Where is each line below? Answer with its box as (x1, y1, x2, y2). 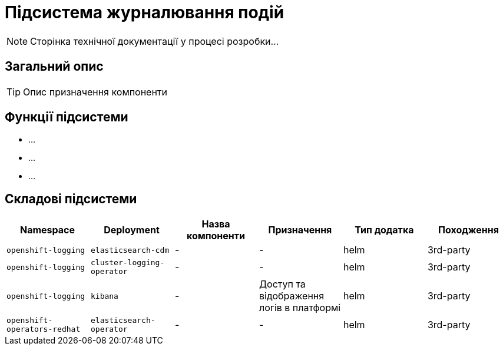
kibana (90, 291, 118, 301)
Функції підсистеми (5, 110, 128, 125)
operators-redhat (6, 325, 81, 334)
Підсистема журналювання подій (5, 2, 284, 22)
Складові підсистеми (5, 191, 137, 206)
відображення (259, 290, 325, 302)
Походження (438, 224, 499, 236)
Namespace (19, 224, 75, 236)
